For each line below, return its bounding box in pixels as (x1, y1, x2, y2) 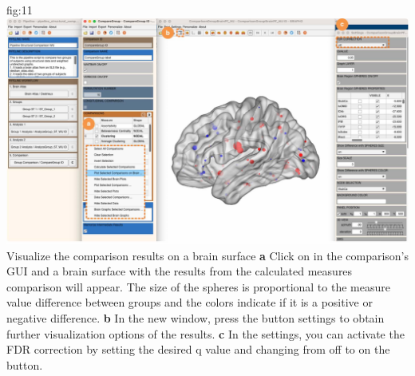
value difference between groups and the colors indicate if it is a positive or (6, 294, 373, 311)
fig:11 (6, 2, 33, 18)
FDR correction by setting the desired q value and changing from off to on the (6, 341, 390, 358)
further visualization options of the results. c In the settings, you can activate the (6, 325, 405, 342)
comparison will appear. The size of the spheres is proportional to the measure (6, 278, 390, 295)
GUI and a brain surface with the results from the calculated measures (6, 263, 353, 279)
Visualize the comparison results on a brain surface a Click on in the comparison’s (6, 247, 409, 263)
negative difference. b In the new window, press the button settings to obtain (6, 310, 385, 327)
